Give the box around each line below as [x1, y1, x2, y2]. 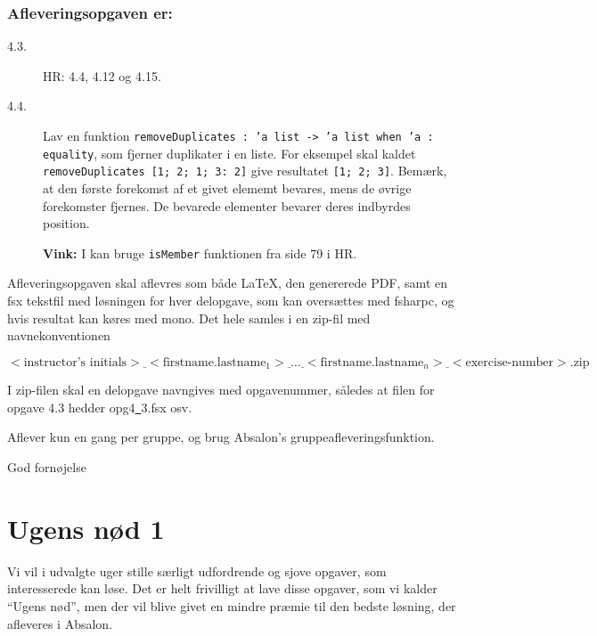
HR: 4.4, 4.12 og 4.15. [43, 66, 161, 85]
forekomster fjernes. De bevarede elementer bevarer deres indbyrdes [43, 196, 411, 215]
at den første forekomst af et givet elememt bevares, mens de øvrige [43, 178, 412, 197]
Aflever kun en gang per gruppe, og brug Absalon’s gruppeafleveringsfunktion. [7, 428, 435, 446]
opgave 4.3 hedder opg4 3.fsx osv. [7, 397, 192, 416]
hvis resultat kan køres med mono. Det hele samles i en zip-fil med [7, 308, 371, 327]
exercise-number [465, 355, 554, 369]
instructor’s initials [23, 355, 127, 369]
